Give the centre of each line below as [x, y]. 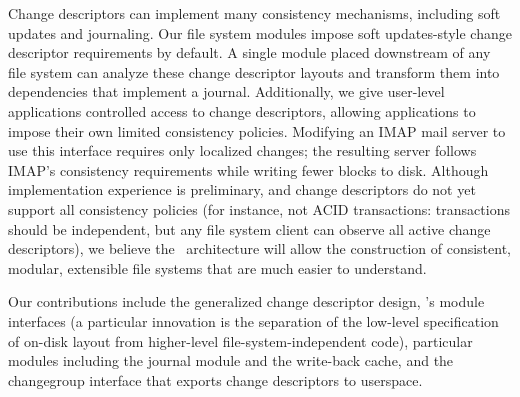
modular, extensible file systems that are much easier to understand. [217, 267]
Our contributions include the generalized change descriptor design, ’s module [246, 301]
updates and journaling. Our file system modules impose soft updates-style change [260, 32]
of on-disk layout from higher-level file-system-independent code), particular [240, 340]
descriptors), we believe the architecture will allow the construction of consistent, [259, 248]
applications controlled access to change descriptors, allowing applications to [242, 110]
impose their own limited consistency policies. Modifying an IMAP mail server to [257, 130]
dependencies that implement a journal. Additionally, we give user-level [226, 91]
